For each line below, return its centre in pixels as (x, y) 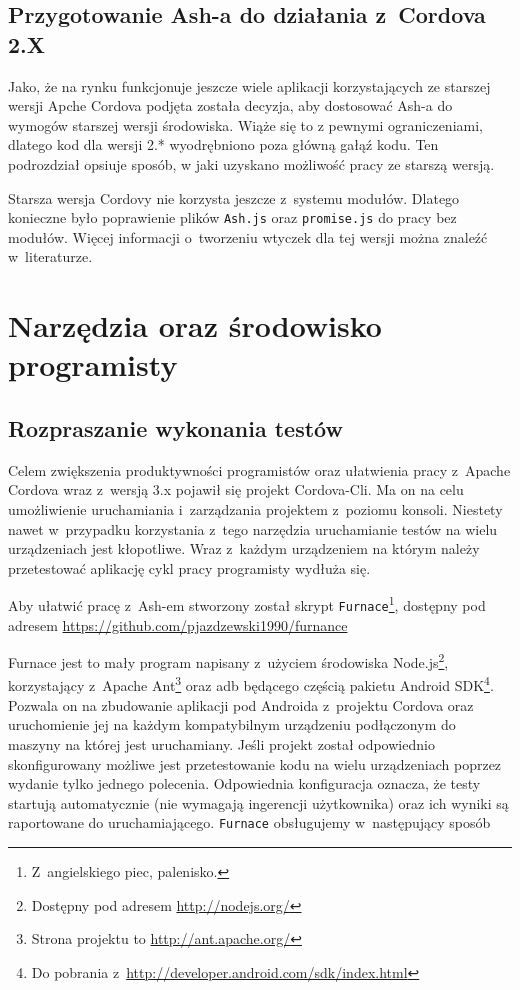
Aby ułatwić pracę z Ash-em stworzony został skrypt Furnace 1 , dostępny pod (247, 603)
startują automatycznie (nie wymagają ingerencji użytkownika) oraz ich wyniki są (258, 802)
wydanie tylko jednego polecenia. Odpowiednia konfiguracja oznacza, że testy (244, 783)
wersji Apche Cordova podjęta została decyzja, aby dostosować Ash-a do (230, 105)
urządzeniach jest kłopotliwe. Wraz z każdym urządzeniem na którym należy (244, 548)
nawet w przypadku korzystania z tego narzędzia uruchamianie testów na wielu (253, 528)
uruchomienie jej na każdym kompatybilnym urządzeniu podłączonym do (232, 724)
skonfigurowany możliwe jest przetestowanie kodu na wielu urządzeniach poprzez (255, 763)
